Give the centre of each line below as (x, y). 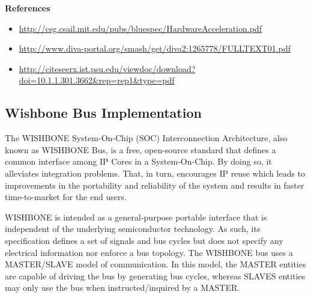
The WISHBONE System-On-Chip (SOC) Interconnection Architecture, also (146, 138)
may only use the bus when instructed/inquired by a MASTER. (122, 287)
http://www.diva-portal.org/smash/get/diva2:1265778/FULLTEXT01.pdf (155, 48)
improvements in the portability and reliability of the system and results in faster (155, 185)
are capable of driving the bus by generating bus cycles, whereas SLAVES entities (155, 275)
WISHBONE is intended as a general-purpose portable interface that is (136, 217)
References (28, 8)
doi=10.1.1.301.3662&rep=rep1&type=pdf (97, 80)
